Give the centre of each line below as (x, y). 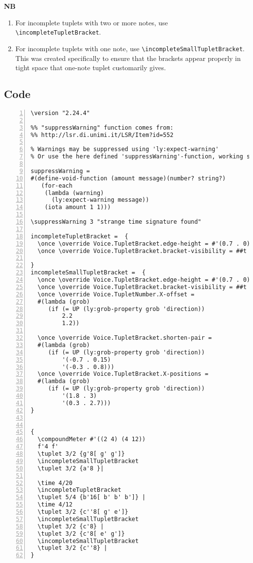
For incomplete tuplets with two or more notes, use (91, 22)
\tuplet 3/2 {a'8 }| (71, 468)
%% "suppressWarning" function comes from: (102, 127)
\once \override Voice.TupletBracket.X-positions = (123, 374)
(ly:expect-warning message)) (100, 200)
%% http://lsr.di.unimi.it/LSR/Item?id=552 (102, 135)
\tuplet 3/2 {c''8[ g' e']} (83, 512)
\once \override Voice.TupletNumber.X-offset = (116, 294)
